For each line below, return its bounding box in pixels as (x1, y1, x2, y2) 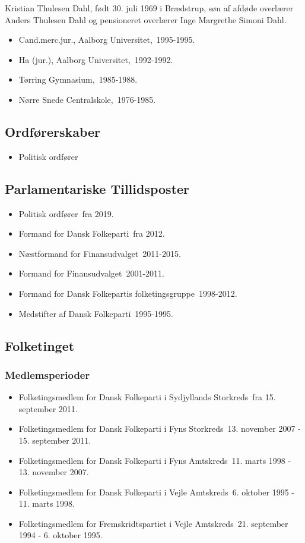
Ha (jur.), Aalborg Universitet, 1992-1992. (18, 53, 173, 65)
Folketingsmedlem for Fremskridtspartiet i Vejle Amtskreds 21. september (18, 517, 288, 529)
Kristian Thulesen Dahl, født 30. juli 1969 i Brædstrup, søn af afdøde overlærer (5, 2, 294, 14)
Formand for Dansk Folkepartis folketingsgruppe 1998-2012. (18, 287, 237, 299)
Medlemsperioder (5, 367, 90, 382)
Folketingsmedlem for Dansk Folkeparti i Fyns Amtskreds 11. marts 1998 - (18, 454, 291, 466)
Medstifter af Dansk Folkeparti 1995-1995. (18, 307, 173, 319)
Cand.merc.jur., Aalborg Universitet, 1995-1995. (18, 33, 195, 46)
